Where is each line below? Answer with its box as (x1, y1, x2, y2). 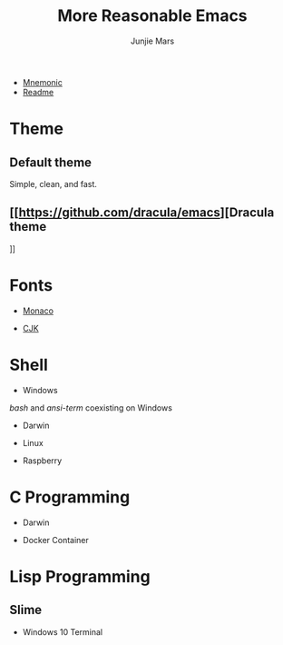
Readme (22, 86, 54, 97)
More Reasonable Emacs (57, 5, 248, 26)
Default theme (9, 154, 93, 170)
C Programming (9, 487, 131, 507)
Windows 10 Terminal (22, 626, 102, 637)
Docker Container (22, 534, 89, 545)
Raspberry (22, 455, 63, 466)
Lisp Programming (9, 566, 151, 587)
